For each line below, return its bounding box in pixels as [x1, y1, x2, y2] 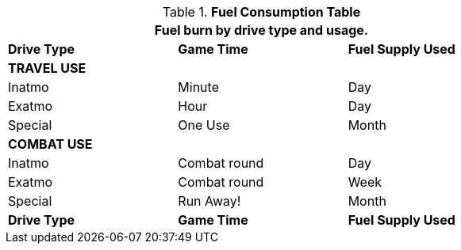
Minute [178, 79, 219, 95]
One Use [178, 117, 230, 133]
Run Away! [178, 193, 241, 209]
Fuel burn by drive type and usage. [154, 22, 369, 38]
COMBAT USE [8, 136, 93, 152]
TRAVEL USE [8, 60, 86, 76]
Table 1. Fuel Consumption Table [162, 4, 361, 20]
